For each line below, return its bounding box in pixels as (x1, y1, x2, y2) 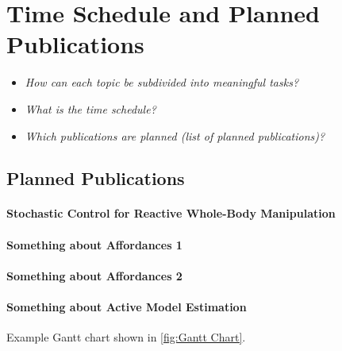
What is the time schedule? (25, 100, 156, 117)
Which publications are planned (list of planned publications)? (25, 127, 325, 144)
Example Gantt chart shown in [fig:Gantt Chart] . (6, 329, 246, 345)
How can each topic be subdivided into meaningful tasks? (25, 74, 299, 91)
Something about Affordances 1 (6, 236, 183, 253)
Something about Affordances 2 (6, 267, 183, 283)
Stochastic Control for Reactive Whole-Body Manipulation (6, 205, 336, 222)
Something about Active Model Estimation (6, 299, 247, 315)
